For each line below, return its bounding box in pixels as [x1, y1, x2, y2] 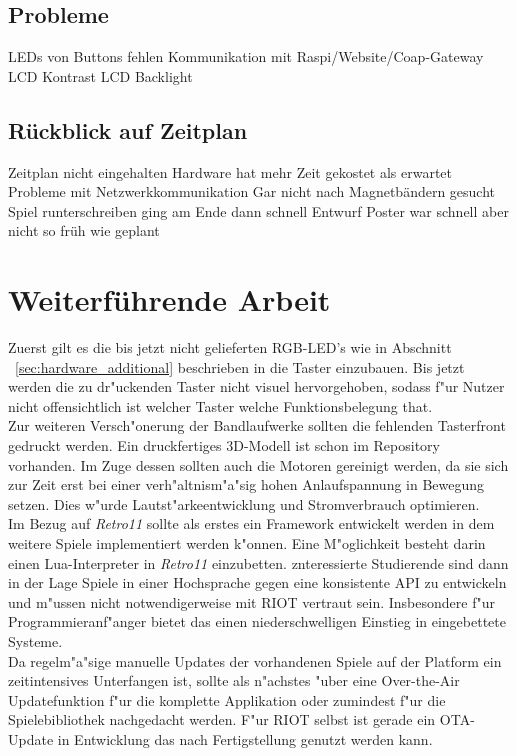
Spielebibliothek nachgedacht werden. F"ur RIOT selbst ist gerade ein [8, 709, 436, 730]
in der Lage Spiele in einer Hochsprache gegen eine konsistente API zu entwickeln [8, 572, 507, 593]
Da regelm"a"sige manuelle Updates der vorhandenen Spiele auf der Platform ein [8, 650, 502, 671]
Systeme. [8, 631, 63, 651]
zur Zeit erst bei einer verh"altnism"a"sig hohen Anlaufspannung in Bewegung [8, 474, 485, 495]
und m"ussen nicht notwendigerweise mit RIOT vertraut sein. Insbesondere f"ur [8, 591, 495, 612]
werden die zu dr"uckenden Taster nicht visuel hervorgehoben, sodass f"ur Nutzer [8, 376, 505, 397]
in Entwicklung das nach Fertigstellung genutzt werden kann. [57, 728, 433, 749]
